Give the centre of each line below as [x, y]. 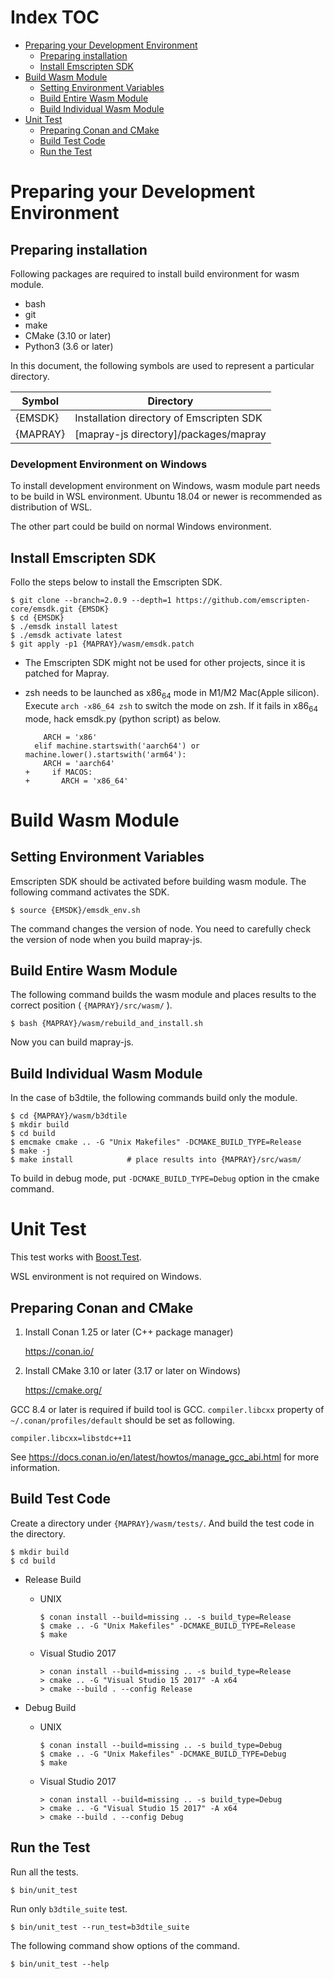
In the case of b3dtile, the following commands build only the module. [154, 1098]
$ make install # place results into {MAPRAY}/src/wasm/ [156, 1160]
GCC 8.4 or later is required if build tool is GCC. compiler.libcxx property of [167, 1410]
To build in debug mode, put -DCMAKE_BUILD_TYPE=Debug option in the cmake [165, 1178]
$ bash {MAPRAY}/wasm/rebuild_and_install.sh [106, 1024]
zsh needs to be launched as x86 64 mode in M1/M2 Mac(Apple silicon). [172, 694]
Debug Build [50, 1707]
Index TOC [55, 17]
